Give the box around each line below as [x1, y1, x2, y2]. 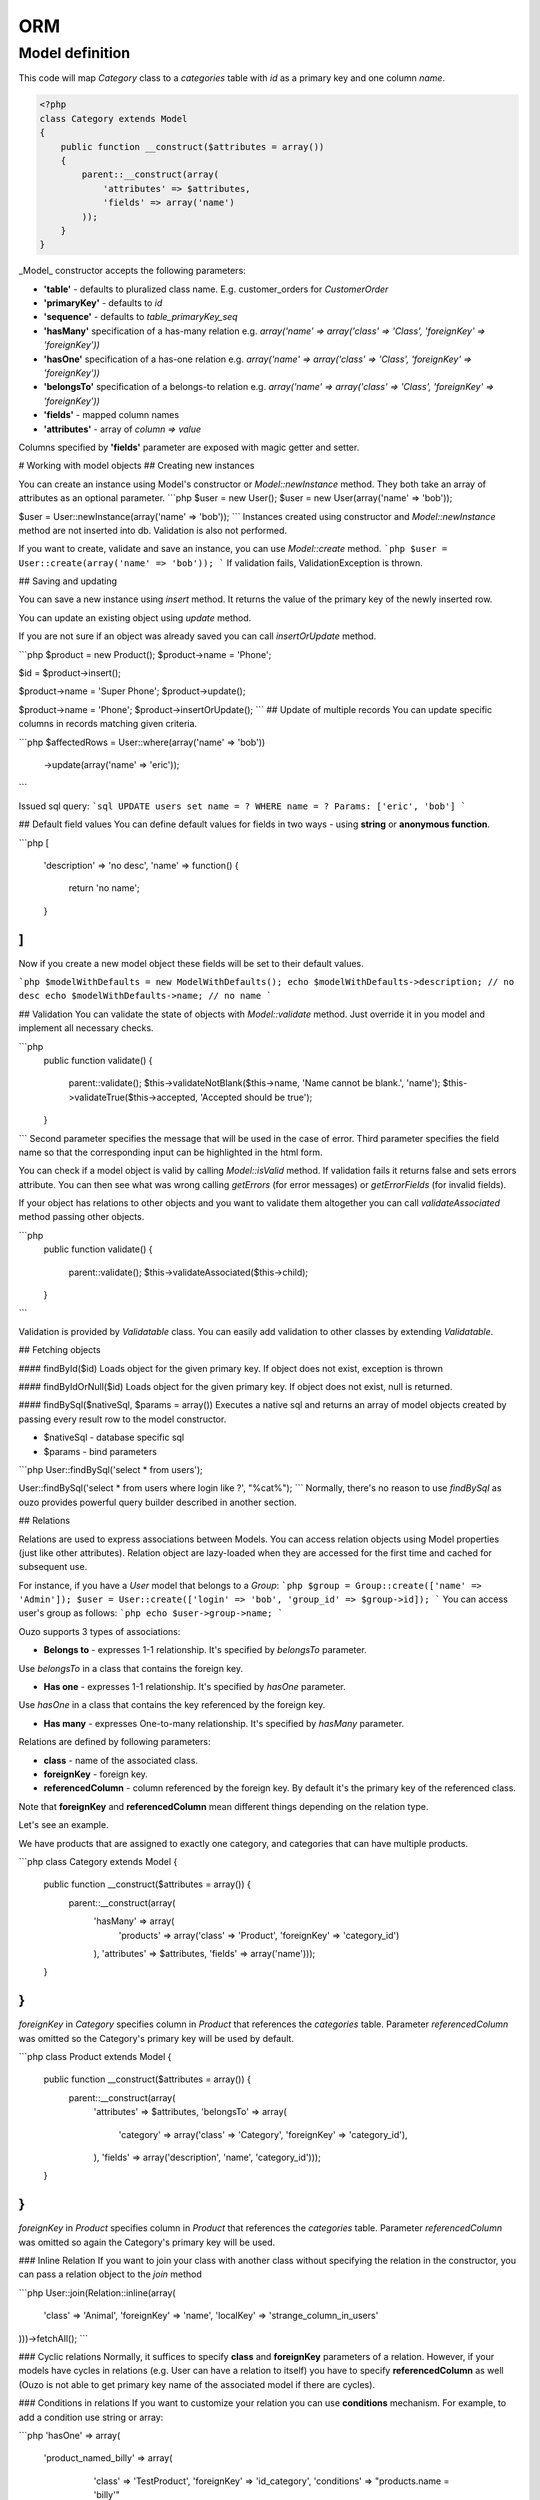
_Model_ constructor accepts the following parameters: [18, 265, 247, 277]
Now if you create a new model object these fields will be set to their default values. [18, 957, 364, 969]
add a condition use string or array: [18, 2411, 164, 2423]
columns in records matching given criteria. [18, 718, 198, 730]
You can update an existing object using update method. [18, 611, 252, 624]
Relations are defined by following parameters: [18, 1736, 211, 1748]
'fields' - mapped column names [43, 409, 180, 421]
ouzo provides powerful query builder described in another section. [18, 1496, 297, 1508]
